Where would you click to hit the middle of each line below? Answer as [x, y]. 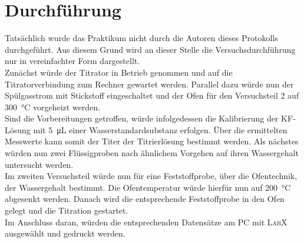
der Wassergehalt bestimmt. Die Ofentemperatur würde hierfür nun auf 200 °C [148, 187]
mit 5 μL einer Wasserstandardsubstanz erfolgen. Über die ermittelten [160, 129]
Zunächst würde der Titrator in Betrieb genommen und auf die [119, 72]
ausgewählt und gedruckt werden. [65, 233]
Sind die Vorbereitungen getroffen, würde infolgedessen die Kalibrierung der [142, 118]
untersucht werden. [39, 164]
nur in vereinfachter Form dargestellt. [72, 61]
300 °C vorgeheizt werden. [53, 107]
